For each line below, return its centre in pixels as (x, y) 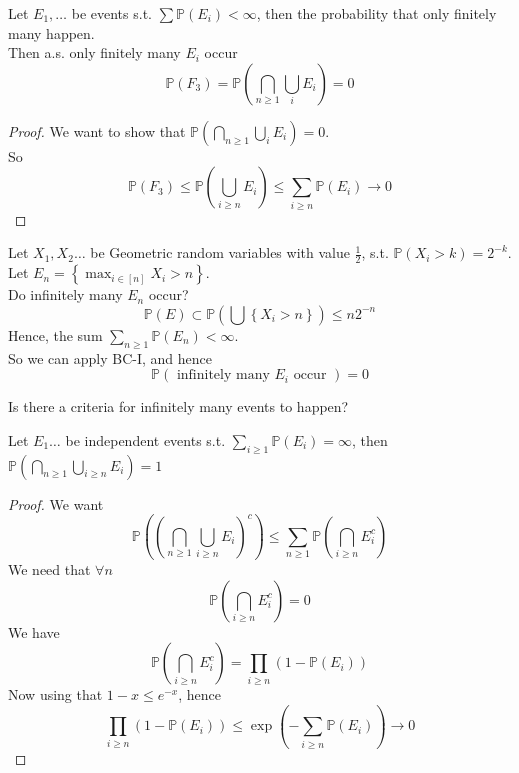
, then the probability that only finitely (376, 13)
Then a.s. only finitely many (94, 52)
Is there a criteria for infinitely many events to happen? (178, 406)
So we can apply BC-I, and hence (110, 357)
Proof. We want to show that (97, 130)
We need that (49, 569)
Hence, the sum (55, 334)
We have (34, 631)
